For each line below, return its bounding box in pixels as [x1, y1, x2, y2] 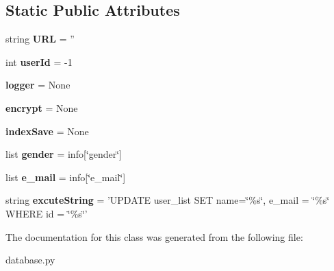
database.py [5, 252, 55, 267]
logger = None [5, 78, 70, 92]
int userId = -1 [5, 54, 73, 69]
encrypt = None [5, 100, 78, 115]
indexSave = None [5, 123, 89, 138]
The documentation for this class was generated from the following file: [5, 229, 303, 244]
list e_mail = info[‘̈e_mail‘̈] [5, 169, 126, 184]
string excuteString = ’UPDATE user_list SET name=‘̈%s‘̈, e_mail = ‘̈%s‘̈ [5, 193, 330, 207]
